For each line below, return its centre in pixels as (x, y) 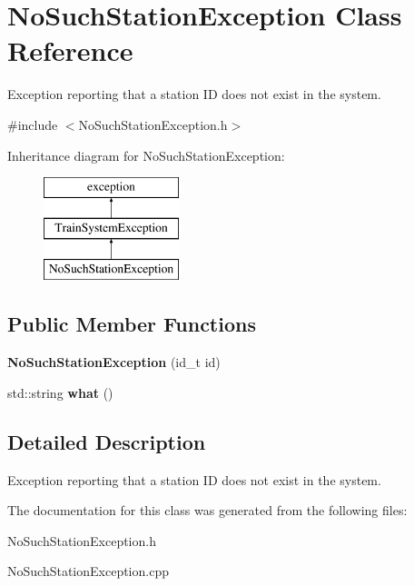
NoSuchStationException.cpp (88, 571)
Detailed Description (107, 441)
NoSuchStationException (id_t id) (114, 362)
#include (33, 124)
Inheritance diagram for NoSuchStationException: (146, 155)
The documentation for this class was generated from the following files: (207, 510)
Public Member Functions (132, 324)
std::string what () (60, 392)
